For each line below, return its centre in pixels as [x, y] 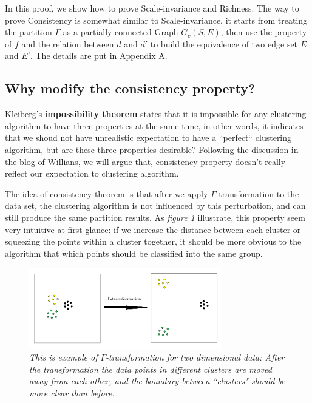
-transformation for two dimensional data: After [195, 357]
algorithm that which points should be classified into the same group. [134, 253]
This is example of [63, 357]
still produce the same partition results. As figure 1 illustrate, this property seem [155, 217]
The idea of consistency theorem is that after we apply [107, 193]
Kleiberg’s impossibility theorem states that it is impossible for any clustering [156, 114]
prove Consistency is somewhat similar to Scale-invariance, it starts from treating [156, 20]
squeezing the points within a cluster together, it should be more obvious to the [153, 241]
